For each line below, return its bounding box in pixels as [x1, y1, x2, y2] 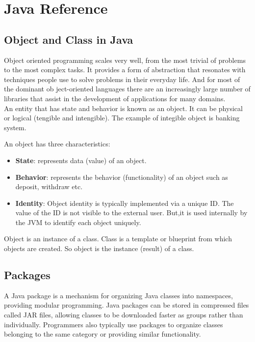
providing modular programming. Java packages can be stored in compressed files [4, 300, 249, 310]
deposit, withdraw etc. [15, 181, 83, 192]
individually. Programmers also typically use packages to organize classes [4, 319, 223, 329]
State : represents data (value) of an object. [15, 155, 147, 165]
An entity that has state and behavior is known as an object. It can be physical [4, 103, 243, 113]
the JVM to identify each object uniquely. [15, 217, 141, 227]
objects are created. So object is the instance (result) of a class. [4, 243, 194, 254]
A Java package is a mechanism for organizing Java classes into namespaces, [4, 290, 233, 300]
